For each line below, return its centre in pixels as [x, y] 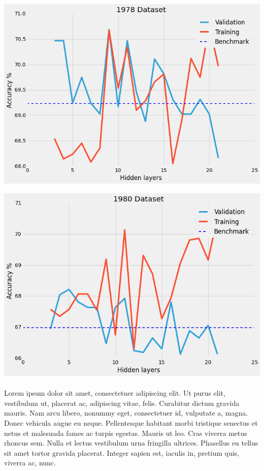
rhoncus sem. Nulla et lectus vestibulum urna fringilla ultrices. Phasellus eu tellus [131, 443]
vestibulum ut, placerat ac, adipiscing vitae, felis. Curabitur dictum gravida [122, 403]
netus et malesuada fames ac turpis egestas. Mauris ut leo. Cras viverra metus [126, 433]
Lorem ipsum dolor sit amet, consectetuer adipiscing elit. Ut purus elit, [115, 393]
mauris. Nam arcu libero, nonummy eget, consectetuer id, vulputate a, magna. [126, 413]
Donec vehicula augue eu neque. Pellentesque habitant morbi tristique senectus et [131, 423]
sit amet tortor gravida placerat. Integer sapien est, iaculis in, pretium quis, [122, 452]
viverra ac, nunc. [30, 463]
